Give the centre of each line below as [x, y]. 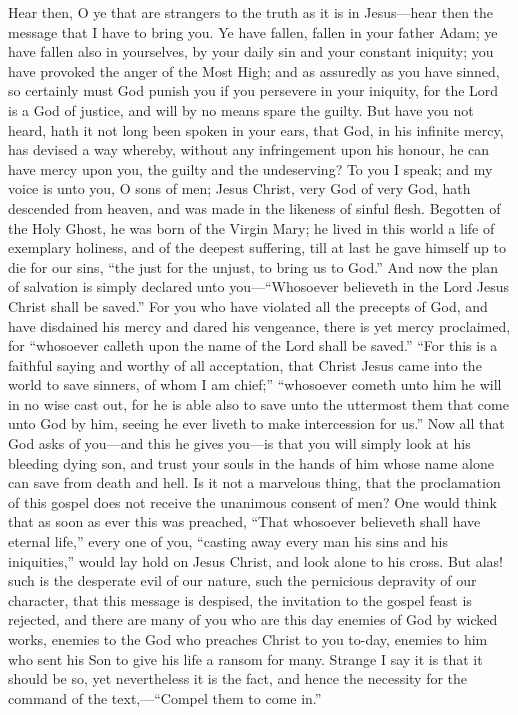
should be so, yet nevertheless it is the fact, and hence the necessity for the [238, 678]
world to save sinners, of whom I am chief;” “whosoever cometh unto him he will [255, 384]
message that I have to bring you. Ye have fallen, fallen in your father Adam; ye [253, 31]
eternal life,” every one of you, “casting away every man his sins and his [228, 541]
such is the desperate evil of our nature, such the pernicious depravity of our [242, 580]
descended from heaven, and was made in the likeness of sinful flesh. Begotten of [254, 207]
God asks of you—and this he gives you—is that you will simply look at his [239, 443]
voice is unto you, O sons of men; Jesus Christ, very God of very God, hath [239, 188]
